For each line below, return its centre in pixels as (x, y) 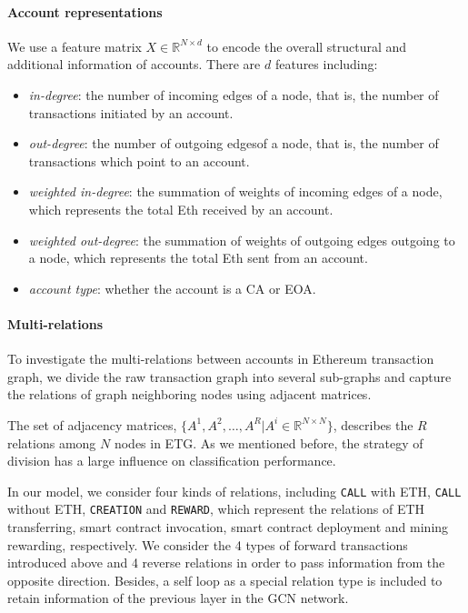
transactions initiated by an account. (131, 112)
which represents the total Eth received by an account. (181, 209)
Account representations (85, 11)
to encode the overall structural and (307, 46)
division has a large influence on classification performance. (172, 461)
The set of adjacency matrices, (92, 424)
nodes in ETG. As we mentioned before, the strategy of (269, 442)
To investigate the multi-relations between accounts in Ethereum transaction (221, 359)
